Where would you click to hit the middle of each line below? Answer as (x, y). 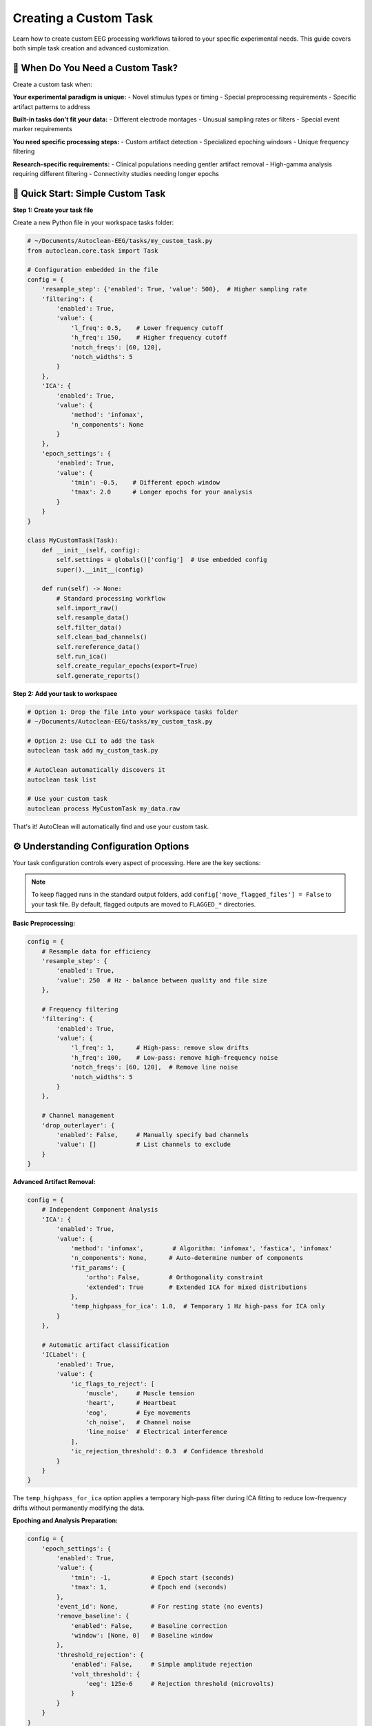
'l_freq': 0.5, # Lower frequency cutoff (147, 328)
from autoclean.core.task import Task (93, 251)
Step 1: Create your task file (53, 210)
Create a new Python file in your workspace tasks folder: (93, 223)
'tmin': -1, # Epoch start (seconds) (153, 1577)
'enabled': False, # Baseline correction (149, 1626)
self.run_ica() (82, 657)
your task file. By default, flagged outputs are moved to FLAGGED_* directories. (144, 904)
